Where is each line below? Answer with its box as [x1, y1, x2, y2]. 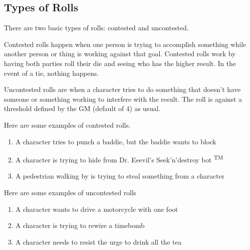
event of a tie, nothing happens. [4, 68, 99, 78]
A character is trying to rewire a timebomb [15, 220, 145, 230]
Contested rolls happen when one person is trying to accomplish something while [4, 39, 247, 49]
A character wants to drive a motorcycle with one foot [15, 204, 178, 214]
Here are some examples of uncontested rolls [4, 187, 137, 197]
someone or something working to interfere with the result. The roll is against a [4, 93, 242, 104]
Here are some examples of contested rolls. [4, 119, 131, 130]
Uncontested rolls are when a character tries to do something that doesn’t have [4, 84, 241, 94]
